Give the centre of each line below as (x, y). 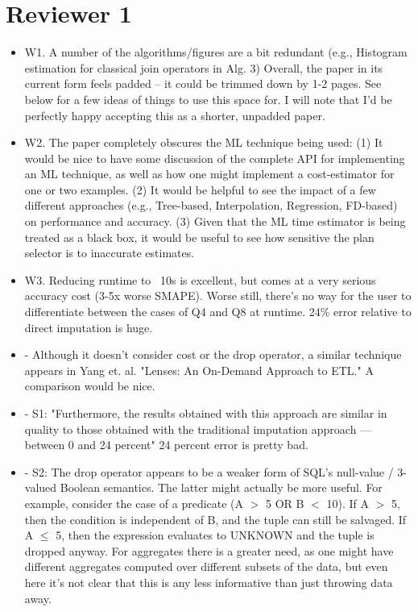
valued (41, 487)
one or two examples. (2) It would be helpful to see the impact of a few (200, 189)
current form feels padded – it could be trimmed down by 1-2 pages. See (203, 83)
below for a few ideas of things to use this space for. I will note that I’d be (208, 99)
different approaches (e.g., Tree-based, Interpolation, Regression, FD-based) (211, 205)
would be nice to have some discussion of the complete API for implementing (215, 158)
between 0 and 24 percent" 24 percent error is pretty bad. (166, 445)
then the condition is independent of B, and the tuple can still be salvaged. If (215, 519)
